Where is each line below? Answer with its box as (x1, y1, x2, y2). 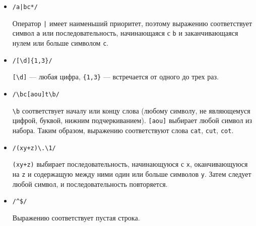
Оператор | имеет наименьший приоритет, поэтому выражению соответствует (12, 18, 252, 28)
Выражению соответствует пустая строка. (12, 212, 140, 222)
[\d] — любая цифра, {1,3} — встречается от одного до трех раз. (12, 71, 219, 82)
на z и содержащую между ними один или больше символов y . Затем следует (12, 168, 251, 179)
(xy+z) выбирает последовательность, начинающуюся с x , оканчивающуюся (12, 159, 248, 169)
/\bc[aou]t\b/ (12, 90, 59, 98)
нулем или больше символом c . (12, 37, 109, 48)
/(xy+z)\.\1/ (12, 144, 56, 152)
